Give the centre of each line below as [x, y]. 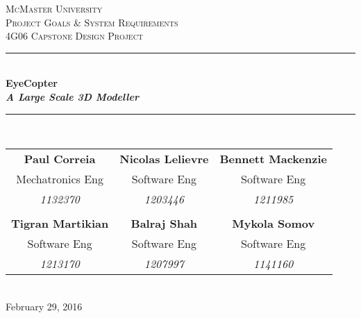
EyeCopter [32, 83]
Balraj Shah [164, 224]
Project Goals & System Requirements [92, 22]
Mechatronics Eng [60, 179]
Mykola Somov [274, 224]
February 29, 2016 [44, 306]
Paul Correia [60, 159]
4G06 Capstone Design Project [75, 36]
